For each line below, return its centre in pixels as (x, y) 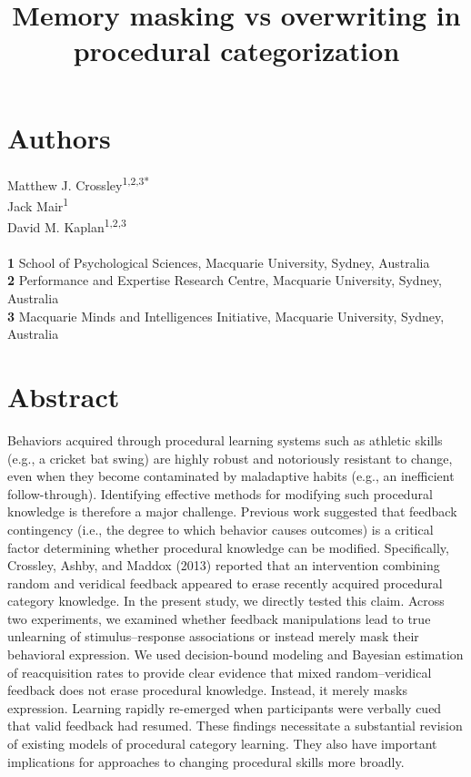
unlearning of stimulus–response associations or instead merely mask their (213, 636)
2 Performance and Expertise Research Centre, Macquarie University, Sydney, (225, 280)
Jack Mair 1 (38, 204)
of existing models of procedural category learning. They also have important (222, 744)
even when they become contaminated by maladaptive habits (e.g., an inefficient (231, 476)
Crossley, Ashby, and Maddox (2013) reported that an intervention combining (224, 565)
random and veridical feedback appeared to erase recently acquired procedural (225, 583)
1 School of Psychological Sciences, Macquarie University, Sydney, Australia (219, 262)
